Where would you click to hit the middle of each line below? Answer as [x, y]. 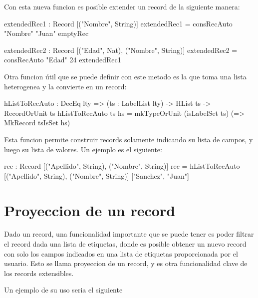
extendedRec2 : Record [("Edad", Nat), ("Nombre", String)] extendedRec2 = [121, 50]
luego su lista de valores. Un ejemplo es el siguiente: [83, 149]
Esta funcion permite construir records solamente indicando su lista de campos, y [129, 139]
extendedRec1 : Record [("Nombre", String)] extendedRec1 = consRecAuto [118, 23]
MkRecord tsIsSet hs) [37, 123]
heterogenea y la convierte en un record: [65, 86]
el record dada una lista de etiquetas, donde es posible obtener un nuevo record [125, 244]
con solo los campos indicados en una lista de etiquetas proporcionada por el [121, 253]
